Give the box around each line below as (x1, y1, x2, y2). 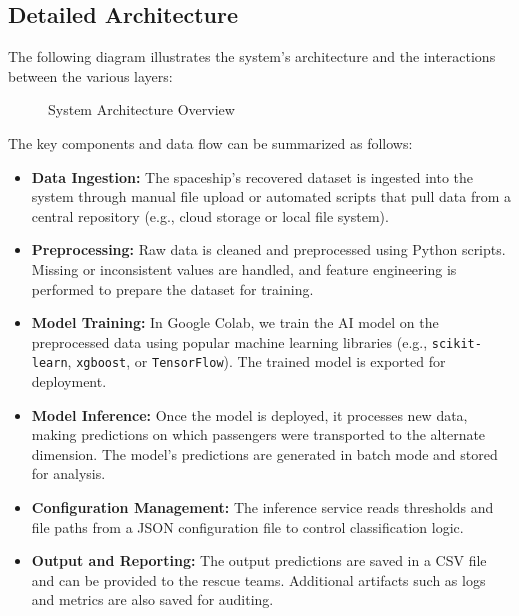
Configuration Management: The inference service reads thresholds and (31, 497, 494, 518)
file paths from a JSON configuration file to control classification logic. (31, 516, 464, 537)
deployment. (31, 371, 107, 392)
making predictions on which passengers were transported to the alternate (31, 424, 486, 445)
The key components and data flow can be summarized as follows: (8, 132, 413, 153)
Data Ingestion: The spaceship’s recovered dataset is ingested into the (31, 166, 474, 187)
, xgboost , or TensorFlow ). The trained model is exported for (67, 351, 446, 372)
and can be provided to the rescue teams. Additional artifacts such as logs (31, 569, 486, 590)
